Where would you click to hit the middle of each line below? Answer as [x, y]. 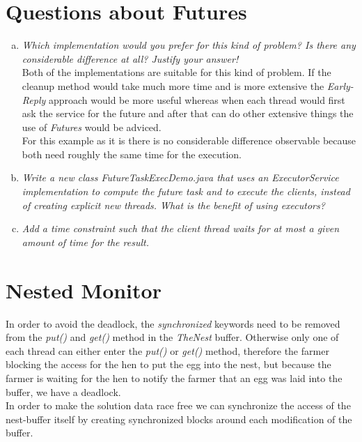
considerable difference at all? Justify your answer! [130, 58]
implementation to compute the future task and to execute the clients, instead [186, 191]
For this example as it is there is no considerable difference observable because [189, 140]
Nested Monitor [84, 290]
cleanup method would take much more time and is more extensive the [173, 85]
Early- [340, 85]
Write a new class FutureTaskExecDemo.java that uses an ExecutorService [180, 177]
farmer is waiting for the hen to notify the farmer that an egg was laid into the [174, 378]
